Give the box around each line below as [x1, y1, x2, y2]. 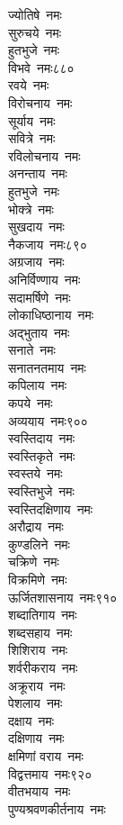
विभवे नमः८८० [8, 58, 75, 77]
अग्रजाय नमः [8, 252, 65, 271]
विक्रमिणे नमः [8, 570, 67, 588]
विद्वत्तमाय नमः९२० [8, 764, 92, 783]
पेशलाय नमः [8, 694, 63, 712]
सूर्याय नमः [8, 111, 56, 130]
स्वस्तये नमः [8, 464, 63, 483]
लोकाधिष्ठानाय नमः [8, 305, 93, 324]
